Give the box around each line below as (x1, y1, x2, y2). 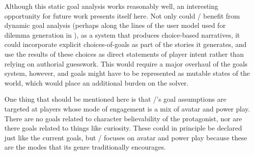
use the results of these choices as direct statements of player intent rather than (4, 48, 244, 59)
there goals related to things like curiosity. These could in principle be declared (4, 123, 242, 133)
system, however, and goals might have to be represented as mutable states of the (4, 68, 250, 78)
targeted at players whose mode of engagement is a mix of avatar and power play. (4, 103, 250, 113)
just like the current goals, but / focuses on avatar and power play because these (4, 132, 247, 142)
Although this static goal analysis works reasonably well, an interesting (4, 1, 219, 11)
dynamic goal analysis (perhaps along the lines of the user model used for (4, 20, 226, 30)
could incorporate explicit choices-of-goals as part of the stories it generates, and (4, 39, 247, 49)
